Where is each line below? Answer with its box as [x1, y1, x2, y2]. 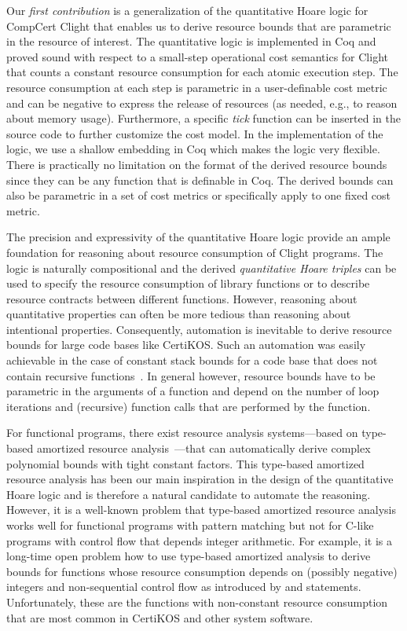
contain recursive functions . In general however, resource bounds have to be [6, 367, 376, 383]
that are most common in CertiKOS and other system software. [6, 609, 313, 625]
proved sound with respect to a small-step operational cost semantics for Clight [6, 48, 388, 64]
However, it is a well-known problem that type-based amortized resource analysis [6, 501, 396, 518]
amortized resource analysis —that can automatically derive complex [36, 440, 371, 457]
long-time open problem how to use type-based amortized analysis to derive [6, 548, 371, 564]
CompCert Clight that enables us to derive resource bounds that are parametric [6, 17, 391, 34]
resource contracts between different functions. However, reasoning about [6, 290, 357, 306]
